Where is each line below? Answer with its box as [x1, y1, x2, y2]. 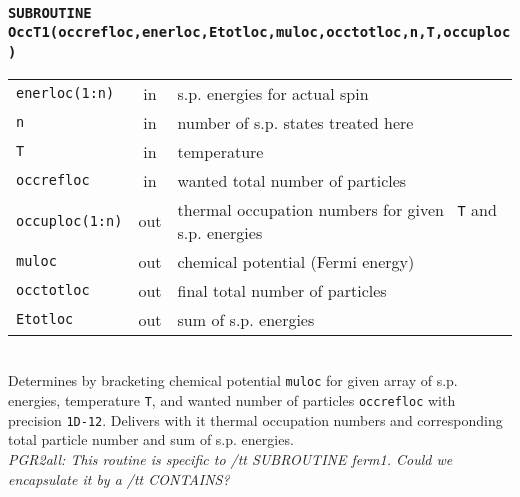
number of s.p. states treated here [177, 110, 414, 134]
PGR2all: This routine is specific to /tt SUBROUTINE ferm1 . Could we [8, 448, 453, 469]
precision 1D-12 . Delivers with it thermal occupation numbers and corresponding [8, 409, 503, 430]
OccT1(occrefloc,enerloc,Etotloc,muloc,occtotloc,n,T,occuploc [8, 24, 511, 41]
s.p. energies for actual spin [177, 81, 369, 105]
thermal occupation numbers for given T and [177, 197, 497, 221]
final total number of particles [177, 278, 387, 302]
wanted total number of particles [177, 168, 407, 192]
